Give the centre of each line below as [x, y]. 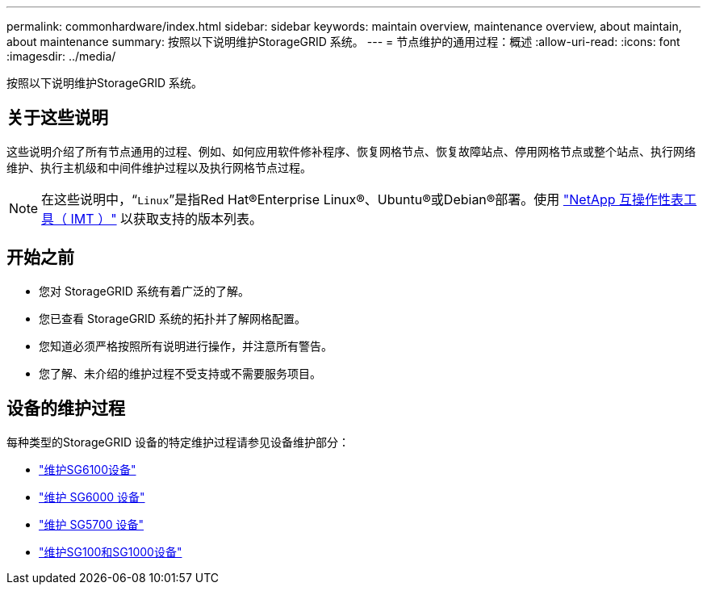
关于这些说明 [57, 118]
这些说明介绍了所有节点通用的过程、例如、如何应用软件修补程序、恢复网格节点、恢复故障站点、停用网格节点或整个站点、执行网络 [351, 151]
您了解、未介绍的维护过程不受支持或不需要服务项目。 [180, 373]
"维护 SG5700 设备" [92, 524]
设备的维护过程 [66, 409]
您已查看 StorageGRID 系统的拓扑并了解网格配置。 [172, 318]
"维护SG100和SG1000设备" [111, 551]
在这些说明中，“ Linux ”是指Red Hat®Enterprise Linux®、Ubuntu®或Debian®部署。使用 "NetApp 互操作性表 [363, 199]
